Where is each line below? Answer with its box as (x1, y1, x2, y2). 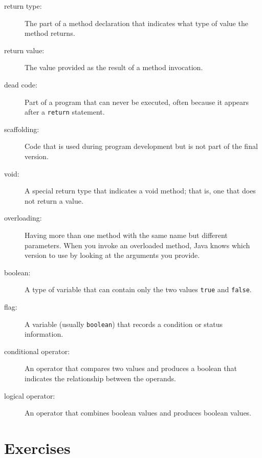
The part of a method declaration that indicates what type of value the (25, 17, 248, 28)
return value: (4, 45, 45, 55)
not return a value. (25, 195, 83, 206)
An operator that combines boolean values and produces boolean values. (25, 407, 252, 418)
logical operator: (4, 390, 55, 401)
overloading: (4, 212, 42, 223)
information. (25, 329, 63, 339)
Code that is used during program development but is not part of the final (25, 141, 258, 151)
